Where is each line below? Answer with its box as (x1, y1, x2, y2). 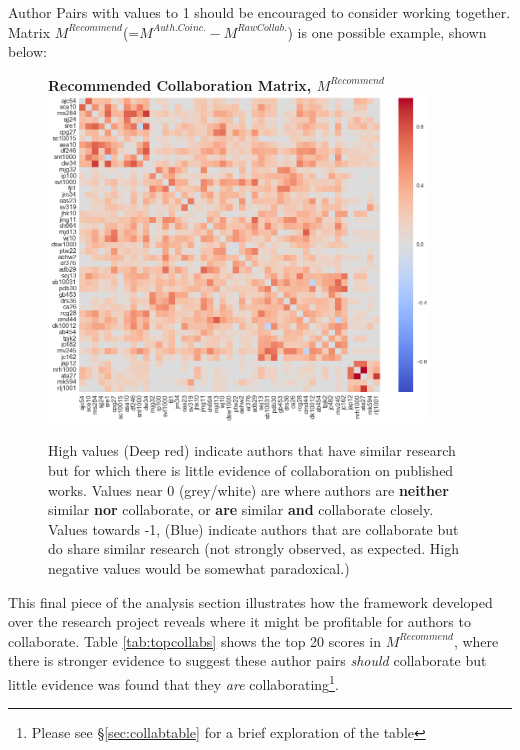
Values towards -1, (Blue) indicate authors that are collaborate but (48, 518, 459, 539)
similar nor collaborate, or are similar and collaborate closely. (48, 499, 434, 520)
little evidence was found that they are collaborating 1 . (8, 670, 339, 694)
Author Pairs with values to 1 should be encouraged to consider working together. (8, 2, 511, 22)
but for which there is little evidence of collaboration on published (48, 459, 454, 480)
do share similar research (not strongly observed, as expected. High (48, 538, 459, 559)
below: (8, 41, 47, 62)
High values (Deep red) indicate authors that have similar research (48, 440, 456, 461)
